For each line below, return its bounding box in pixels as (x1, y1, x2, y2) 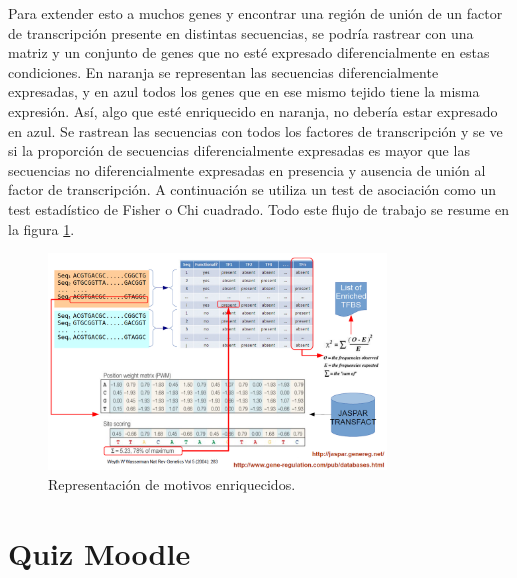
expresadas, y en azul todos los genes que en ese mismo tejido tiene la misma (8, 81, 480, 102)
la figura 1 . (8, 218, 75, 239)
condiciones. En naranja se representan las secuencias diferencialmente (8, 61, 439, 82)
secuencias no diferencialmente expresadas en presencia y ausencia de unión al (8, 159, 486, 180)
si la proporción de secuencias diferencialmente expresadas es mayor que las (8, 140, 470, 161)
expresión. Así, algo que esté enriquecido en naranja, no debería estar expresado (8, 100, 498, 121)
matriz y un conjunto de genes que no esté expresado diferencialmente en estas (8, 42, 490, 63)
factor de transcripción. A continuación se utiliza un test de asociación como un (8, 179, 497, 200)
